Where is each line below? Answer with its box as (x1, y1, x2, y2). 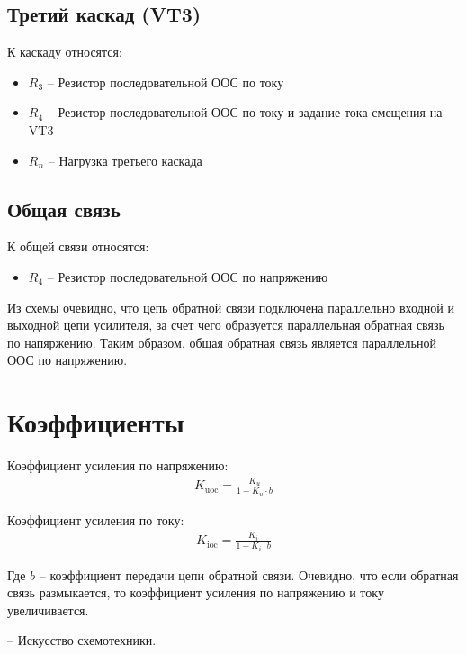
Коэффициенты (7, 404, 184, 441)
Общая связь (7, 195, 121, 223)
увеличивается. (7, 600, 89, 619)
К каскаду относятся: (7, 42, 122, 61)
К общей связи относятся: (7, 237, 149, 256)
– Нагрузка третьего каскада (48, 150, 202, 169)
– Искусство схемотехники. (7, 631, 157, 650)
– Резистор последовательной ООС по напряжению (47, 267, 328, 286)
